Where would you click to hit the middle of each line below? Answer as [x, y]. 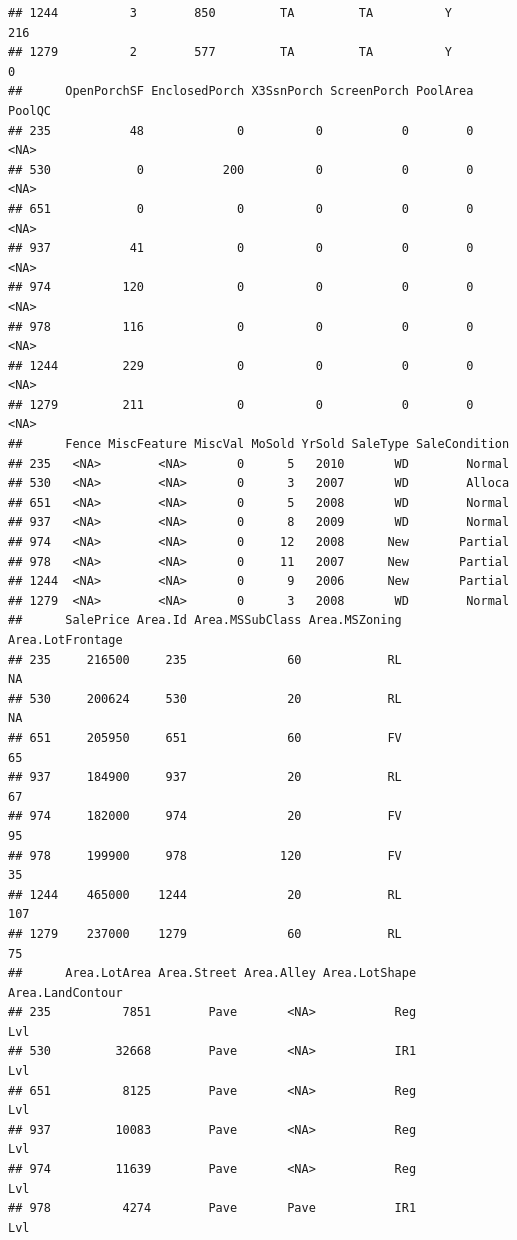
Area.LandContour [65, 992]
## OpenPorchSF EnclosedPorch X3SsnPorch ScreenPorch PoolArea [241, 91]
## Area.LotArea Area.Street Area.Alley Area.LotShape [212, 973]
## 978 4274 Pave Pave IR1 [212, 1208]
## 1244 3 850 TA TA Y [230, 13]
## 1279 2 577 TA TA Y [230, 52]
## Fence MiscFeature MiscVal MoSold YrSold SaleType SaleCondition [259, 444]
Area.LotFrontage [65, 640]
